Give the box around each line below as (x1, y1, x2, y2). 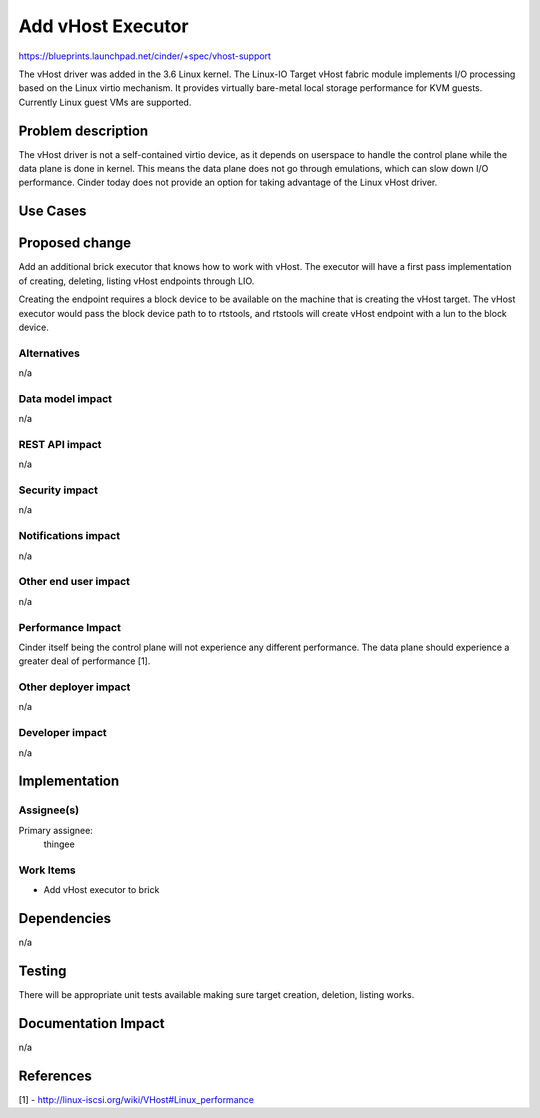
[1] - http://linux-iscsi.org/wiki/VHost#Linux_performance (18, 1093, 255, 1105)
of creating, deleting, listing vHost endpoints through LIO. (18, 275, 255, 287)
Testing (18, 962, 67, 979)
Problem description (18, 122, 149, 139)
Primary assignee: (18, 824, 94, 836)
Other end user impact (18, 575, 130, 589)
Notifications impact (18, 529, 120, 543)
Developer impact (18, 726, 107, 740)
